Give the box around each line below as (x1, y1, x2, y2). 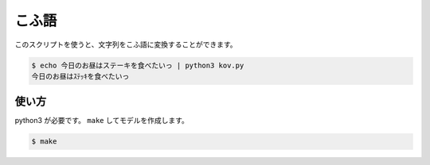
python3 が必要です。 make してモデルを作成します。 (14, 116, 189, 125)
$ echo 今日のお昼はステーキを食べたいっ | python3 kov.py (31, 60, 244, 70)
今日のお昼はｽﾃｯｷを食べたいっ (31, 71, 130, 81)
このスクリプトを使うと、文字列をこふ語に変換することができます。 (14, 40, 238, 49)
